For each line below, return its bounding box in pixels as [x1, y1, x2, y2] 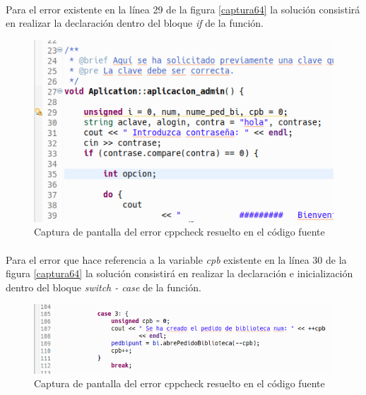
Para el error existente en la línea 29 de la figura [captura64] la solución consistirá [6, 1, 360, 16]
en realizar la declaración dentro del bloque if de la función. [6, 16, 264, 30]
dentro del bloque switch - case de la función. [6, 279, 201, 294]
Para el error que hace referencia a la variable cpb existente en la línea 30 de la [6, 252, 347, 267]
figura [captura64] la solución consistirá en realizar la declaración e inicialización [6, 266, 353, 281]
